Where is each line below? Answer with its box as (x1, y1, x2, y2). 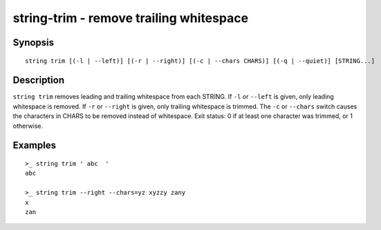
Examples (12, 140, 57, 151)
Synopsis (12, 37, 55, 48)
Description (12, 75, 65, 86)
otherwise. (12, 122, 44, 130)
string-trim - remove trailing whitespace (12, 10, 249, 26)
